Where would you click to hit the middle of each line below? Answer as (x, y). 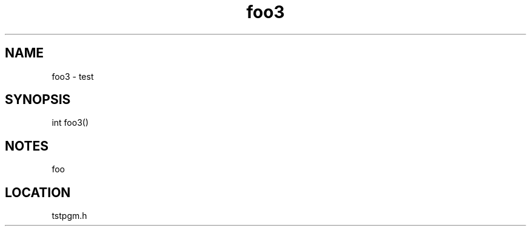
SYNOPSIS (38, 100)
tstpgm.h (69, 216)
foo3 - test (73, 76)
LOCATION (38, 192)
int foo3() (70, 123)
